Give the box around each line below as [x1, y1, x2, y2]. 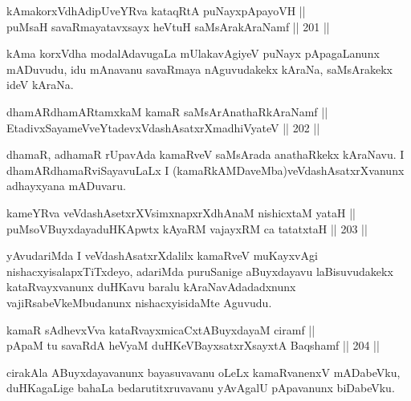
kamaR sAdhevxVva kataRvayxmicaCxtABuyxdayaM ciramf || [6, 321, 315, 338]
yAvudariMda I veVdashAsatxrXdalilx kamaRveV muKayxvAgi [6, 247, 318, 264]
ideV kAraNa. [6, 76, 74, 93]
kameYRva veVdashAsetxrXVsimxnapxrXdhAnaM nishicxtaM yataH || [6, 204, 356, 221]
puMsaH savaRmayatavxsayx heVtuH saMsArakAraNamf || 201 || [6, 18, 330, 34]
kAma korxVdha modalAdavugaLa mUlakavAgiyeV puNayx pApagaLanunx [6, 45, 380, 62]
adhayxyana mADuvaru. [6, 177, 126, 194]
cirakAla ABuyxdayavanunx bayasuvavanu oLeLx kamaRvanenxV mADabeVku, [6, 363, 401, 380]
